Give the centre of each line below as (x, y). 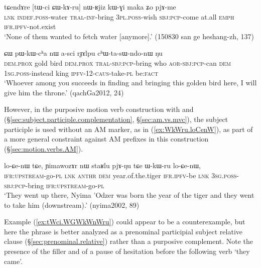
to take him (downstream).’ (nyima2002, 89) (72, 205)
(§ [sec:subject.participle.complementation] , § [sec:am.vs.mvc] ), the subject (116, 119)
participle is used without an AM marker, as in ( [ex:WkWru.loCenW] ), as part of (128, 129)
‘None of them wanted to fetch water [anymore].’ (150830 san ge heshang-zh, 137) (129, 36)
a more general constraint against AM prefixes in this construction (106, 139)
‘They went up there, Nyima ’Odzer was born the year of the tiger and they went (129, 195)
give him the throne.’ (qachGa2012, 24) (64, 92)
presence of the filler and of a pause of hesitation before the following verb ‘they (127, 251)
